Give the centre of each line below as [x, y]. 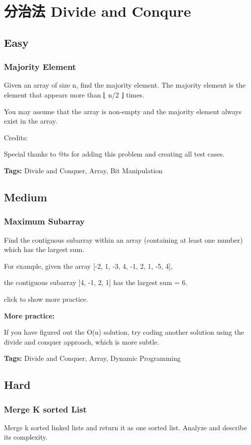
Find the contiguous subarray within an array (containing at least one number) [124, 239]
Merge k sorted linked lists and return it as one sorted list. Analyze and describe [125, 427]
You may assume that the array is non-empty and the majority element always [123, 111]
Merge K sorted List [46, 409]
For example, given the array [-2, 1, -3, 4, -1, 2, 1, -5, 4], [88, 266]
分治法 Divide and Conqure [97, 11]
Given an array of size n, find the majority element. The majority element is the [125, 85]
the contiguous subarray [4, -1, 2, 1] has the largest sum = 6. [96, 282]
